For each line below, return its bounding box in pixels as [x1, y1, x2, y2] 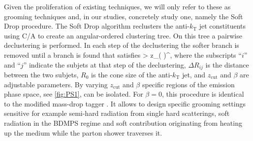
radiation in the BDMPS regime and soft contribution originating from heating [4, 117, 242, 128]
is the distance [205, 59, 249, 70]
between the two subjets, [4, 70, 79, 80]
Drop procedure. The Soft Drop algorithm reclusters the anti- [4, 21, 190, 31]
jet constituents [199, 21, 246, 31]
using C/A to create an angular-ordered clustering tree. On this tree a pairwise [4, 30, 242, 40]
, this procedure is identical [161, 89, 244, 99]
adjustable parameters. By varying [4, 79, 108, 89]
